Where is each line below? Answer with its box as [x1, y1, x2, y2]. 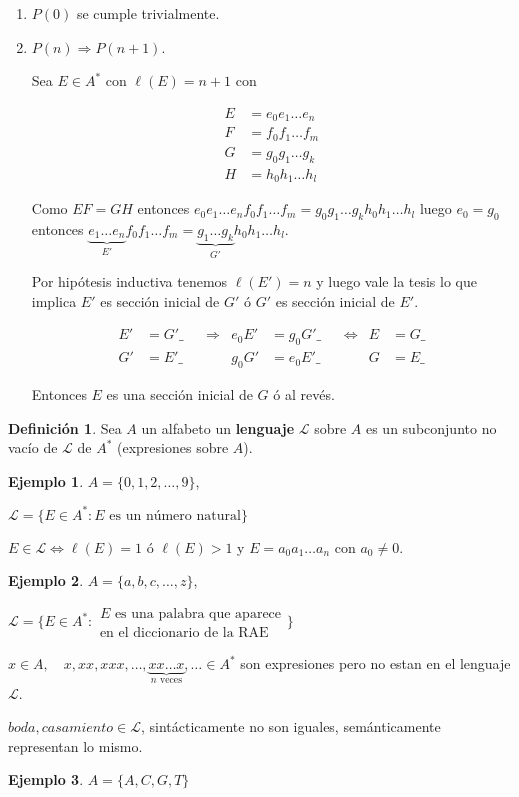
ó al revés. [273, 383, 335, 404]
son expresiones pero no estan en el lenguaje [240, 653, 511, 674]
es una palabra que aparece [114, 607, 282, 622]
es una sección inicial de [106, 383, 253, 404]
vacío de [8, 437, 58, 458]
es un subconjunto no [365, 417, 497, 438]
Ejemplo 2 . [8, 570, 84, 591]
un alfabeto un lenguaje [141, 417, 295, 438]
